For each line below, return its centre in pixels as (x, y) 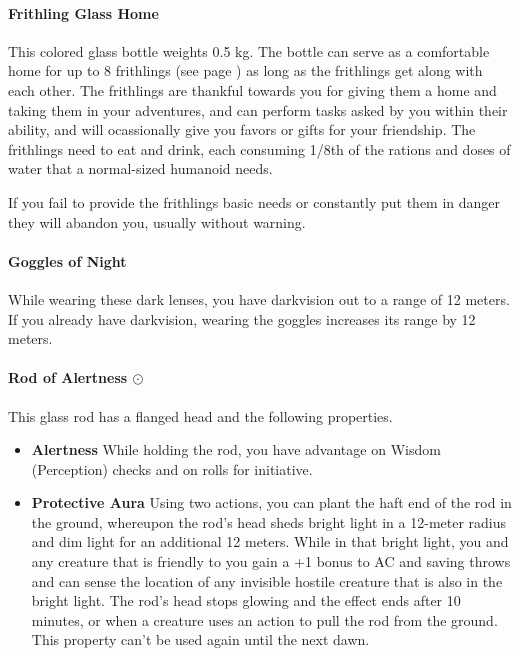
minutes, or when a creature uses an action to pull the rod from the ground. (264, 619)
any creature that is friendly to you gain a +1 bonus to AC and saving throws (271, 561)
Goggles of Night (67, 260)
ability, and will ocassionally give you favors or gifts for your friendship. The (242, 129)
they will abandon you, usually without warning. (157, 221)
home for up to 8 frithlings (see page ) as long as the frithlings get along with (245, 70)
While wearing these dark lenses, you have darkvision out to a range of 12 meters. (259, 298)
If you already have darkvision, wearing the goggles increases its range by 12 (242, 318)
